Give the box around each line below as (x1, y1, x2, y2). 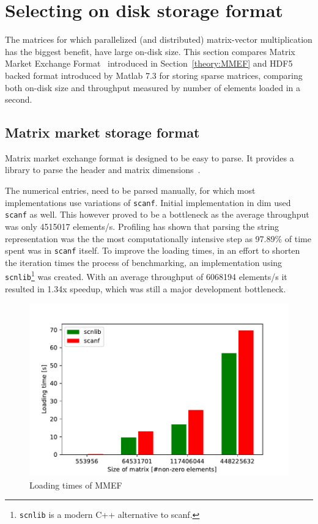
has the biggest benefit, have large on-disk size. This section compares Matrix (5, 45, 295, 57)
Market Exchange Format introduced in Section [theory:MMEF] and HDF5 (5, 57, 293, 70)
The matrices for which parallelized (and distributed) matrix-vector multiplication (5, 33, 312, 46)
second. (5, 93, 32, 106)
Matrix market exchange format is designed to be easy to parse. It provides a (5, 151, 294, 164)
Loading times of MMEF (29, 478, 122, 491)
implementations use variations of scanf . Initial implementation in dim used (5, 196, 291, 208)
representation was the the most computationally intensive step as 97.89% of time (5, 232, 311, 245)
